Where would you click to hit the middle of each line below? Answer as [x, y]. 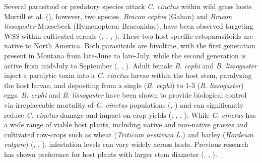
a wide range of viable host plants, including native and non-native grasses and [126, 125]
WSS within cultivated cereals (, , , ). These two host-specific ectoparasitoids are [129, 35]
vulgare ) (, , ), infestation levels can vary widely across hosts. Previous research [126, 144]
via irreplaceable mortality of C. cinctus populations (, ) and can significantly [124, 104]
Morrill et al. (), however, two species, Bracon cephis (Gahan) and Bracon [118, 16]
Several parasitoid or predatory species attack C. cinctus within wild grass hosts [128, 6]
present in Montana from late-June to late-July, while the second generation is [125, 55]
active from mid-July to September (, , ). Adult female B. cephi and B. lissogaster [131, 65]
